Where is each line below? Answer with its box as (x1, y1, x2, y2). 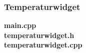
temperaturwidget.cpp (4, 39, 82, 50)
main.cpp (4, 20, 36, 30)
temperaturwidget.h (4, 29, 74, 40)
